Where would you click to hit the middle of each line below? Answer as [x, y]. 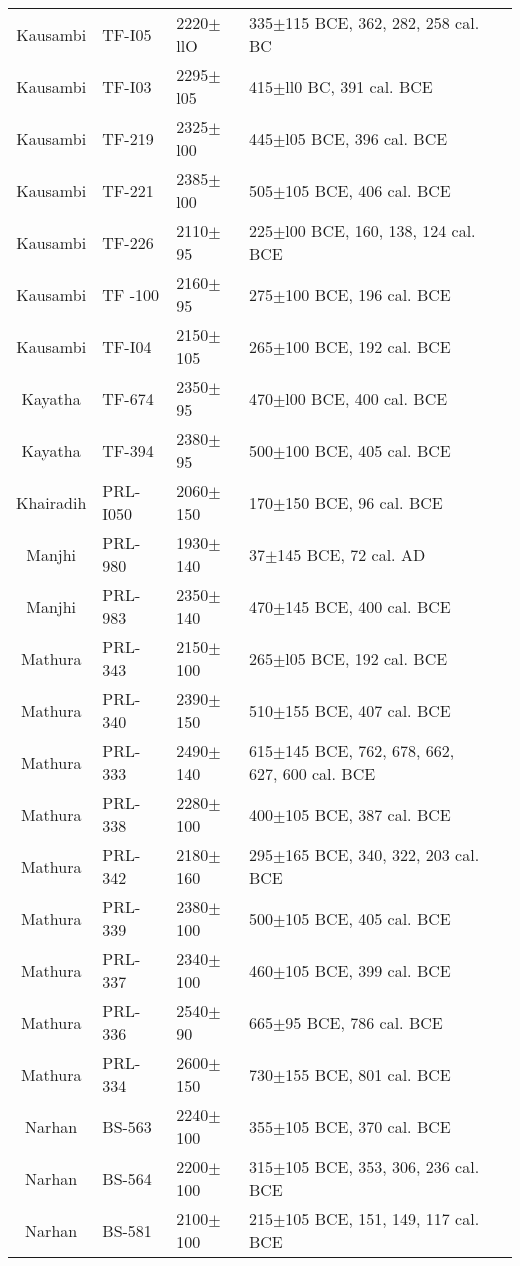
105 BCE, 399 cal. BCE [368, 970]
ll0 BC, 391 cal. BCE [359, 86]
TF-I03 [127, 86]
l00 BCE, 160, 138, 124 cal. [380, 230]
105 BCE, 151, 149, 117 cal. [382, 1218]
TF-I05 [127, 34]
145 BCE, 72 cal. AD [351, 554]
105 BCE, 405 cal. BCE [368, 918]
